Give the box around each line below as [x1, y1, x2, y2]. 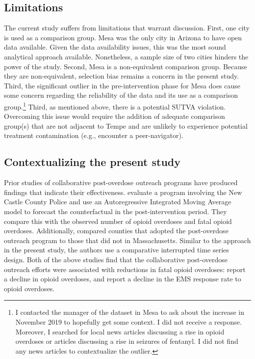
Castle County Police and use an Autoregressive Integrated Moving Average [4, 196, 231, 207]
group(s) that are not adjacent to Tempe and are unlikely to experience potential [4, 120, 248, 131]
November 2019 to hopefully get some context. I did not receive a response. [15, 316, 242, 327]
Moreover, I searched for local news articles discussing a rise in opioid [15, 326, 225, 336]
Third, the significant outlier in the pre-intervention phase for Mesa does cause [4, 80, 241, 90]
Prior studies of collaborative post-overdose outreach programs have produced [4, 177, 238, 188]
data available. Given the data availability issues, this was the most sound [4, 42, 226, 52]
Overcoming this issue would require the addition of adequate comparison [4, 111, 225, 121]
